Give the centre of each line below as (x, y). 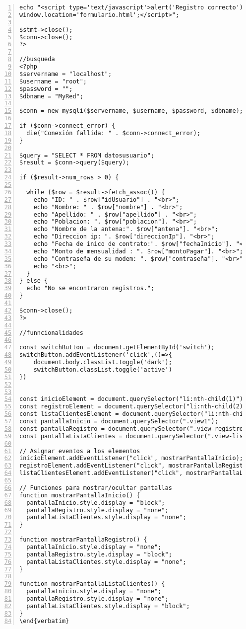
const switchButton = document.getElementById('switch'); (117, 348)
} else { (34, 281)
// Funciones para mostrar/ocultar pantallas (96, 488)
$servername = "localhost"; (66, 74)
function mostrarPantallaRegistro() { (83, 540)
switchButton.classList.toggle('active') (103, 369)
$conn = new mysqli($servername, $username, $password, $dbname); (131, 111)
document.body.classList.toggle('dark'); (103, 362)
